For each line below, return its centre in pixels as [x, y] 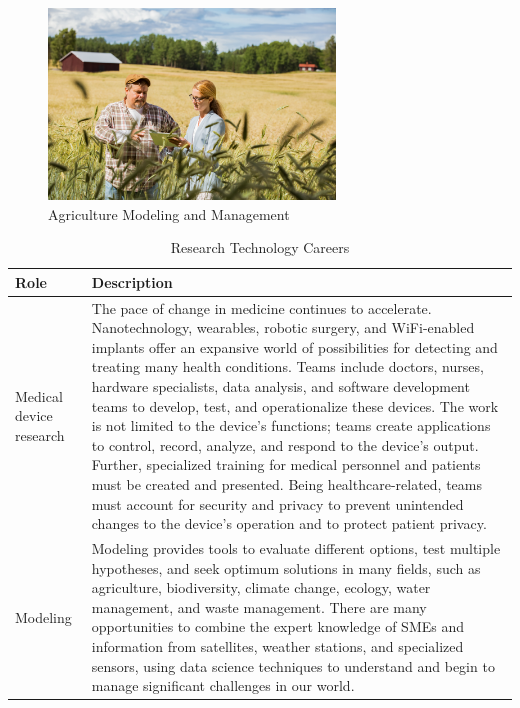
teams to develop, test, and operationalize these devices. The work [295, 405]
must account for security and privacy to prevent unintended [277, 503]
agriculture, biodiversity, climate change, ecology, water [261, 587]
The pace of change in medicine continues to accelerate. [261, 307]
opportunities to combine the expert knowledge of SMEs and [278, 626]
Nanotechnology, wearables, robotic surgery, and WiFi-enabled [283, 327]
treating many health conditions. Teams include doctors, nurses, [287, 366]
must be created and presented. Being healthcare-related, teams [286, 483]
